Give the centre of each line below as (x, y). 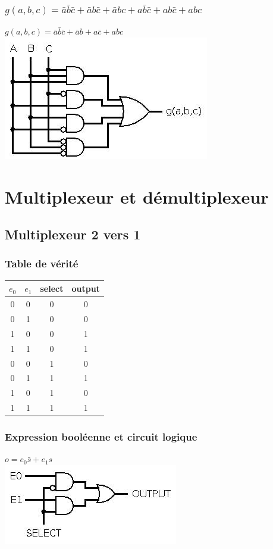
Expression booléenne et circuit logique (101, 437)
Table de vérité (42, 263)
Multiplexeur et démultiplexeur (137, 196)
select (52, 288)
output (86, 288)
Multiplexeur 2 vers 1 (73, 234)
